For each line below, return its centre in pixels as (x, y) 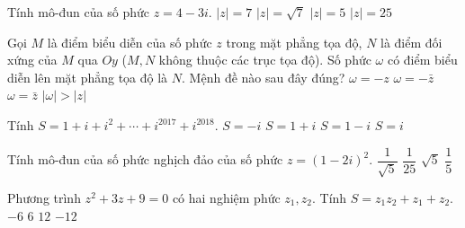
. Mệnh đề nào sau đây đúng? (264, 77)
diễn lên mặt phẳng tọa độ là (88, 77)
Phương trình (44, 198)
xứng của (32, 60)
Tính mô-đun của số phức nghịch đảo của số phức (145, 159)
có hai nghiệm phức (226, 198)
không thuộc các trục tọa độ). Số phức (265, 60)
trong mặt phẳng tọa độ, (294, 42)
